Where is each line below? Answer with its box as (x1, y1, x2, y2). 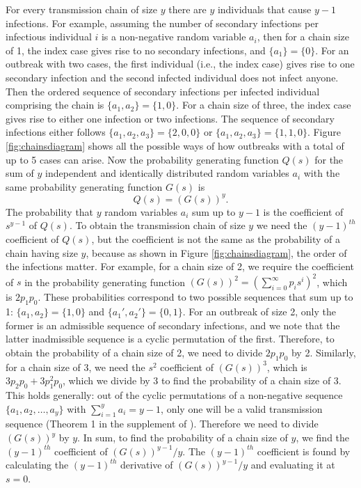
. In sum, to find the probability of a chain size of (77, 430, 288, 445)
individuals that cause (217, 2, 312, 16)
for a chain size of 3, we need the (6, 359, 145, 374)
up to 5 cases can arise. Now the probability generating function (6, 152, 279, 166)
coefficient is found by (257, 443, 351, 458)
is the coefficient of (263, 204, 344, 219)
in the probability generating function (24, 274, 185, 289)
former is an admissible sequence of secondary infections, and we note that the (6, 317, 340, 332)
